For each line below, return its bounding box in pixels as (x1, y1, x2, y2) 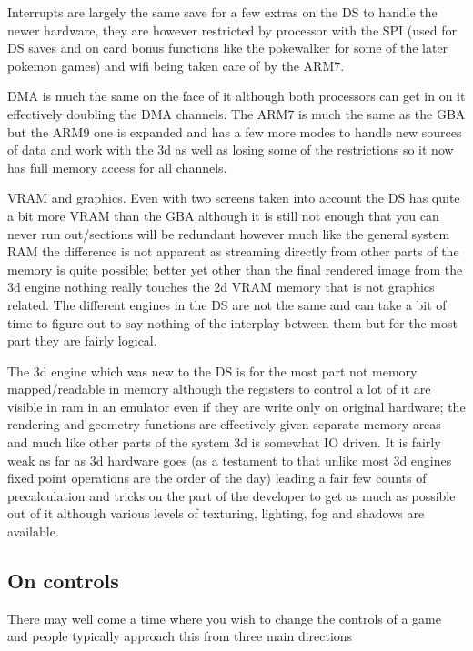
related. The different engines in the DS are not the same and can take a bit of (7, 295, 447, 314)
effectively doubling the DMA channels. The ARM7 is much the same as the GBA (7, 104, 466, 123)
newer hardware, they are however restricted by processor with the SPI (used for (7, 20, 457, 39)
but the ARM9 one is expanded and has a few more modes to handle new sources (7, 122, 462, 141)
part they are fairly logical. (7, 331, 157, 350)
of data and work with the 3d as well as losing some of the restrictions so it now (7, 140, 454, 159)
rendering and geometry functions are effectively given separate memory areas (7, 415, 441, 434)
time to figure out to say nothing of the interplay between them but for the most (7, 313, 458, 332)
